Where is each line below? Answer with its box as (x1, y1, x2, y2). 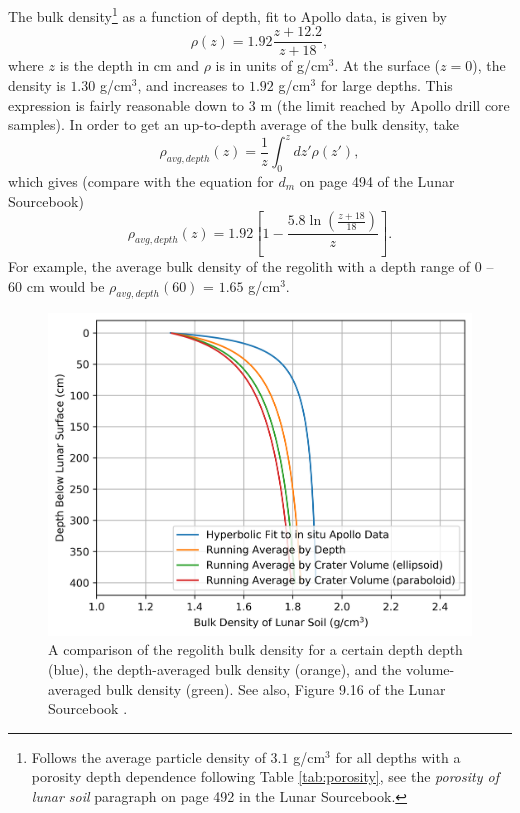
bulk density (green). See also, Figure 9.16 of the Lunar (105, 678, 446, 699)
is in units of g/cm (215, 55, 329, 76)
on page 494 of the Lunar (299, 170, 455, 191)
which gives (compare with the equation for (8, 170, 274, 191)
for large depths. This (320, 74, 453, 95)
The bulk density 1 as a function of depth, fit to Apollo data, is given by (8, 3, 447, 26)
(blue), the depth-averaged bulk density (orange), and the (48, 659, 402, 680)
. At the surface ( (334, 55, 441, 76)
